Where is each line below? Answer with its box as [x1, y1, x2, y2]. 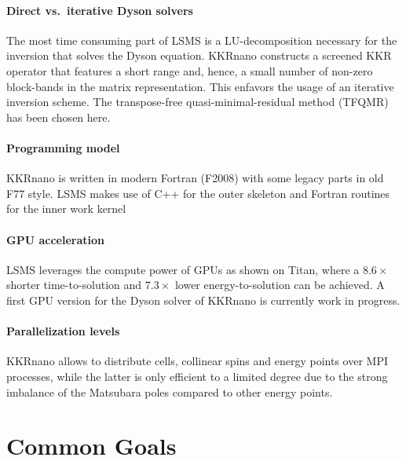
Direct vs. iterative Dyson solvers [6, 2, 193, 18]
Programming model [6, 139, 120, 155]
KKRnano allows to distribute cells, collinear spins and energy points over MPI [6, 353, 388, 369]
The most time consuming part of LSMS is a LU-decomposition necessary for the [6, 31, 397, 48]
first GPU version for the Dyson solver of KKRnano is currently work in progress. [6, 291, 401, 308]
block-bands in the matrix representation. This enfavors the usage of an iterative [6, 78, 394, 94]
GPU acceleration [6, 231, 104, 247]
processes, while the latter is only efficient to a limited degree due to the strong [6, 368, 388, 384]
